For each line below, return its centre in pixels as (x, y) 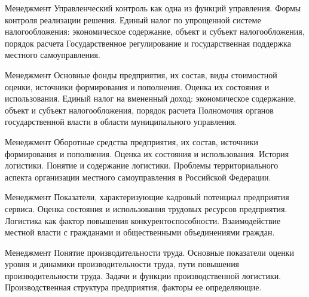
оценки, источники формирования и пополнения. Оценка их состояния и (137, 86)
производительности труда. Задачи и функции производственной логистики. (143, 275)
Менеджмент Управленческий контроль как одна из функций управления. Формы (153, 8)
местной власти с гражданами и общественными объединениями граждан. (140, 232)
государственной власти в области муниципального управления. (121, 122)
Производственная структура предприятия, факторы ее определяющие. (133, 287)
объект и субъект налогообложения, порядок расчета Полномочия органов (139, 110)
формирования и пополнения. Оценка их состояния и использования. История (147, 153)
